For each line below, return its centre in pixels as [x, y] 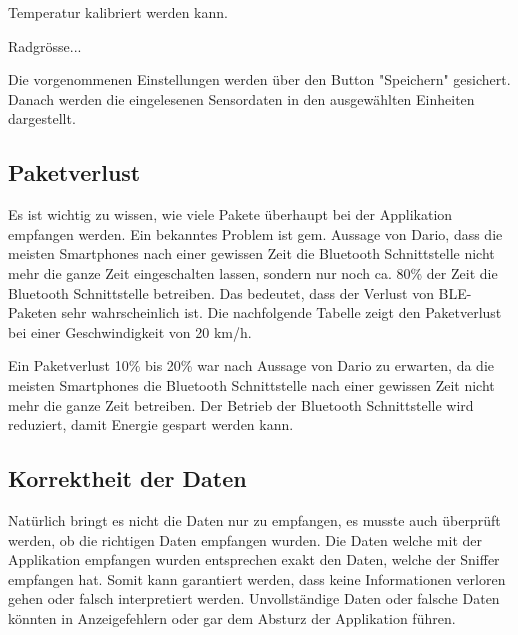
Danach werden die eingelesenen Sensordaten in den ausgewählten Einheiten [241, 98]
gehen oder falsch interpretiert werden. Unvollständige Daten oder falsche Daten [254, 598]
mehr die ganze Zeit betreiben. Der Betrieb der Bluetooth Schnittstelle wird [241, 404]
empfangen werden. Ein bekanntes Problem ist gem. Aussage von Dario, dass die [255, 233]
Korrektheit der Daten [127, 478]
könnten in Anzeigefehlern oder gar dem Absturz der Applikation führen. [232, 617]
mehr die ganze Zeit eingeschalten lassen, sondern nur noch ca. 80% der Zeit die [253, 272]
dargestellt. [42, 118]
